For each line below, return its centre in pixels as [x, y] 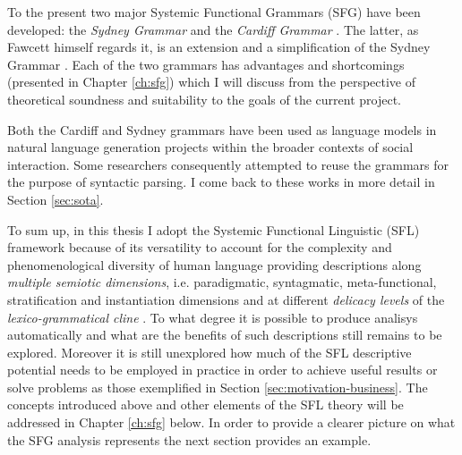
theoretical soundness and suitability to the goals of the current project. [205, 99]
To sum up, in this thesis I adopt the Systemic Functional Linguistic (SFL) [214, 229]
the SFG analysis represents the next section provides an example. [189, 439]
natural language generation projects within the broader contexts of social [210, 147]
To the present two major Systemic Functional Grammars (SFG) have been [214, 12]
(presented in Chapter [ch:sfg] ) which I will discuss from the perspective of [212, 82]
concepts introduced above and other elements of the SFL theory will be [205, 404]
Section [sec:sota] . [56, 199]
